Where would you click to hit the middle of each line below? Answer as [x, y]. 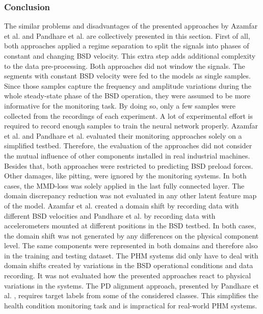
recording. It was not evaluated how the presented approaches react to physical [128, 276]
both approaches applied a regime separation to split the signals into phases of [127, 46]
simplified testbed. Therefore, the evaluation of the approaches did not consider [128, 146]
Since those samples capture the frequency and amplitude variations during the [128, 85]
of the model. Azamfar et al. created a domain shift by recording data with [122, 205]
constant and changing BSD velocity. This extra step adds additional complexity [130, 56]
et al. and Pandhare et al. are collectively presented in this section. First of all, [127, 35]
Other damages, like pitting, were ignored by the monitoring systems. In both [125, 176]
